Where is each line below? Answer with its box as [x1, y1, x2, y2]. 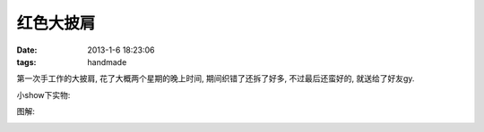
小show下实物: [16, 89, 71, 100]
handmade [87, 56, 127, 67]
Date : [16, 45, 38, 55]
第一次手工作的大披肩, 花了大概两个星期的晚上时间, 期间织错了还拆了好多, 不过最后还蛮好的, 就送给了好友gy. [16, 73, 415, 84]
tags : [16, 56, 37, 67]
